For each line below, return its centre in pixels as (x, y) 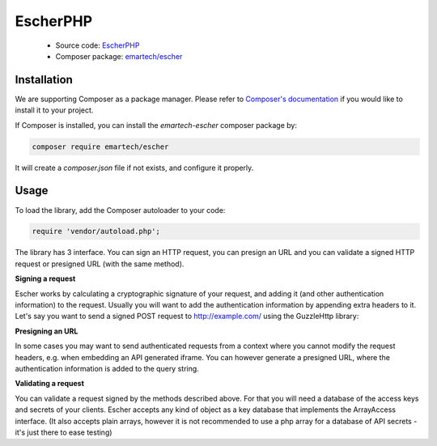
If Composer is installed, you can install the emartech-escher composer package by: (156, 125)
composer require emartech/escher (100, 147)
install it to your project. (54, 110)
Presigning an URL (47, 331)
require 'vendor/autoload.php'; (96, 231)
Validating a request (50, 384)
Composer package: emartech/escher (119, 56)
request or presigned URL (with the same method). (100, 264)
